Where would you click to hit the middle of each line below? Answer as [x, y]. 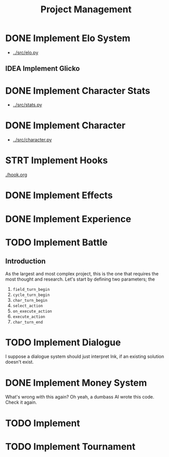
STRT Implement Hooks [57, 161]
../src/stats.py [27, 105]
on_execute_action [32, 311]
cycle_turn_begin [31, 295]
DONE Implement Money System [76, 383]
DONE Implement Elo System [68, 38]
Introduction [26, 261]
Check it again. [21, 402]
